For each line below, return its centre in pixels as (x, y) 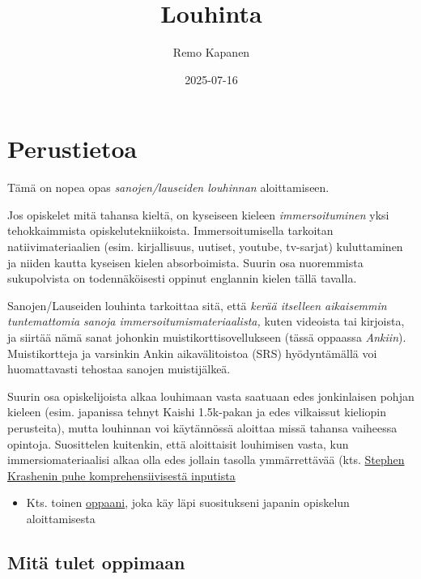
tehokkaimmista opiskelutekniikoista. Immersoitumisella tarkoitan (170, 230)
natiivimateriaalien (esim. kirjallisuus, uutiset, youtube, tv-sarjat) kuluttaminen (205, 247)
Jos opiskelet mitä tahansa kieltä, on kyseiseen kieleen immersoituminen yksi (198, 214)
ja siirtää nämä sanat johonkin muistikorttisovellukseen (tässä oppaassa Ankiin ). (207, 337)
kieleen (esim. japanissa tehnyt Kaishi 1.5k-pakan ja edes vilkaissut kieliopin (197, 412)
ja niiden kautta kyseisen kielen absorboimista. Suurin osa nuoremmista (185, 262)
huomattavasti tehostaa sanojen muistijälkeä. (119, 369)
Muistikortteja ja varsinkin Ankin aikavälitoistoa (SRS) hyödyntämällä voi (192, 353)
